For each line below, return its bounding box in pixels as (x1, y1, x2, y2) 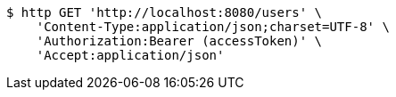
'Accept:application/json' (36, 48, 225, 62)
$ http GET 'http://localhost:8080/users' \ (6, 5, 323, 20)
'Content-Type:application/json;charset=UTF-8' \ (36, 20, 390, 34)
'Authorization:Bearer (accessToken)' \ (36, 34, 323, 48)
